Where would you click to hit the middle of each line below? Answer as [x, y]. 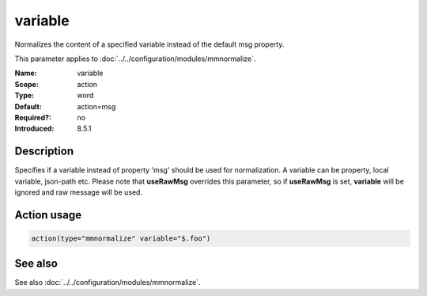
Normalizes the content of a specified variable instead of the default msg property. [149, 44]
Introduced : [34, 129]
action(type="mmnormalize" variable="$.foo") [121, 238]
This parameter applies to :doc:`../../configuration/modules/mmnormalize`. [135, 59]
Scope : [26, 84]
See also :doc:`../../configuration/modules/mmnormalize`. [108, 283]
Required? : [33, 117]
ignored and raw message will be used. [78, 192]
